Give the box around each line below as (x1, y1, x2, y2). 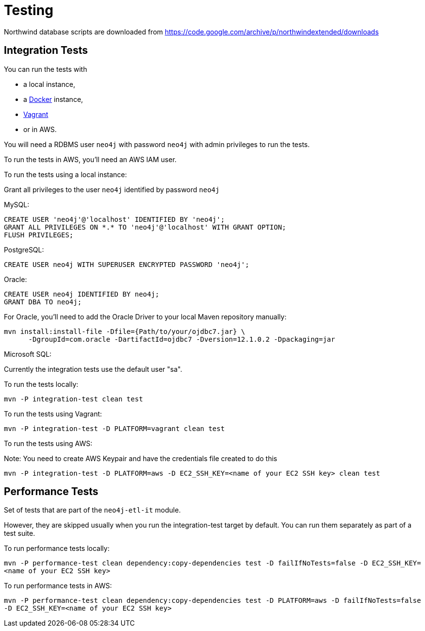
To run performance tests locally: (4, 544, 110, 553)
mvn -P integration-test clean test (4, 395, 143, 403)
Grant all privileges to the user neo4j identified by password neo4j (4, 185, 220, 194)
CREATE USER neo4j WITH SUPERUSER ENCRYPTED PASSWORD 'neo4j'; (4, 260, 249, 268)
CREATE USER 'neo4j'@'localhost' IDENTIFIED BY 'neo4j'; (4, 215, 225, 223)
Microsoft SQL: (4, 349, 52, 358)
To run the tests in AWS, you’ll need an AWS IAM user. (4, 155, 177, 164)
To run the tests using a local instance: (4, 170, 127, 179)
